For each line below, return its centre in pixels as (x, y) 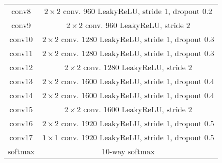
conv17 (21, 137)
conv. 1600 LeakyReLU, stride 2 (138, 109)
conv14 (21, 95)
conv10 (21, 39)
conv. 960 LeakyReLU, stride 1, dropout (132, 11)
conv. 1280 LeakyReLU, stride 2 (138, 67)
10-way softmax (128, 151)
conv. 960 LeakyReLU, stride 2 (138, 25)
